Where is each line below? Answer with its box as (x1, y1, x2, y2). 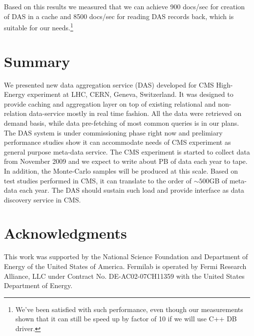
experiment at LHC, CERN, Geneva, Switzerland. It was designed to (27, 89, 233, 99)
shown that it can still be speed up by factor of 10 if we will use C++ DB (15, 314, 237, 324)
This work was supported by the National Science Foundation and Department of (4, 251, 248, 262)
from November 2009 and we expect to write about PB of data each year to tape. (4, 156, 248, 166)
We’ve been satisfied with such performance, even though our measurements (15, 304, 243, 314)
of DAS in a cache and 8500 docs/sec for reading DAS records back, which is (4, 11, 234, 21)
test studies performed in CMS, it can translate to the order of (4, 175, 191, 185)
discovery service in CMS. (4, 194, 81, 204)
